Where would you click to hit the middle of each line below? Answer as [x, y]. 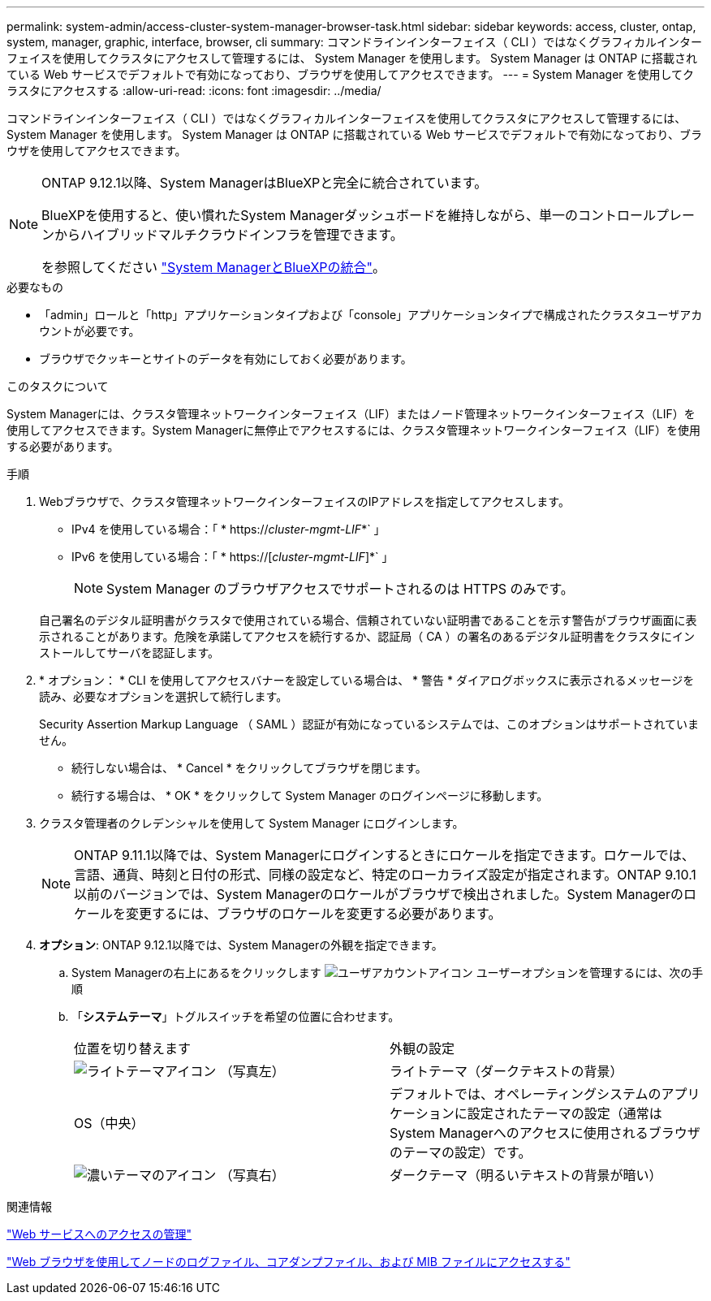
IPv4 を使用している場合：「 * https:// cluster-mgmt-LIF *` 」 [228, 529]
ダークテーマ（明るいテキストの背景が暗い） [526, 1175]
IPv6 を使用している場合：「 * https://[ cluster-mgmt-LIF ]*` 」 [233, 557]
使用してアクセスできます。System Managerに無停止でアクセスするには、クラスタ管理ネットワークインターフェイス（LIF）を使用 [353, 430]
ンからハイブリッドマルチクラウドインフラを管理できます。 [222, 235]
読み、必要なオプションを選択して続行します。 [164, 696]
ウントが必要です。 [90, 331]
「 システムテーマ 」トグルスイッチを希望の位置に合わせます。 [236, 1016]
